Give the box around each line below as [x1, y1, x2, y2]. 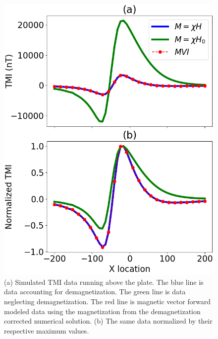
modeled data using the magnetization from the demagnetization [4, 306, 201, 316]
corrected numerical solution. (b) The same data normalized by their [4, 316, 213, 326]
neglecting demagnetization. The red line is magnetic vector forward [4, 296, 211, 306]
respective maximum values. [4, 325, 89, 336]
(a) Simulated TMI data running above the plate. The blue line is [4, 276, 204, 287]
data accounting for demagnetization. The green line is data [4, 286, 186, 297]
